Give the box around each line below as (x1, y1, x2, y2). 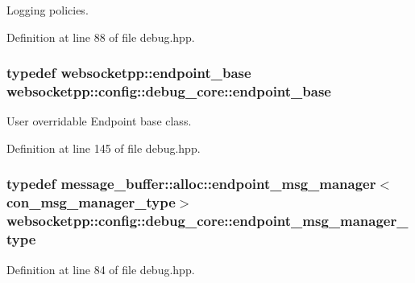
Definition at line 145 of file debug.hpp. (6, 139, 201, 156)
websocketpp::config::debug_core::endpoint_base (6, 81, 331, 101)
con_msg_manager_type (6, 192, 176, 212)
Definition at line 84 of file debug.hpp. (6, 260, 195, 277)
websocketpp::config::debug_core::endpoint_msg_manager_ (6, 211, 409, 231)
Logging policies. (6, 2, 89, 18)
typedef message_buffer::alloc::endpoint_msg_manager (6, 174, 376, 194)
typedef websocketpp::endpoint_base (6, 63, 251, 83)
